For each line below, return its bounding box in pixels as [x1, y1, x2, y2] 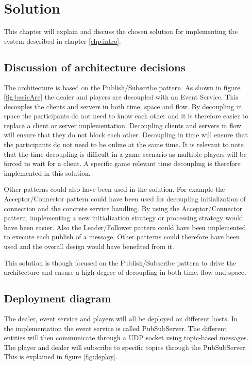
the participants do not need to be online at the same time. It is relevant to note [4, 139, 244, 149]
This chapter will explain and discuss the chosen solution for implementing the [4, 26, 238, 36]
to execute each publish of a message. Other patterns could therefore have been [4, 232, 240, 242]
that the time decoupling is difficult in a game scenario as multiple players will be [4, 149, 247, 159]
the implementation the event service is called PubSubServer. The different [4, 323, 227, 333]
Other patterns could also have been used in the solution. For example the [4, 184, 225, 194]
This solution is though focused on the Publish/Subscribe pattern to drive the [4, 257, 236, 267]
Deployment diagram [4, 291, 111, 306]
